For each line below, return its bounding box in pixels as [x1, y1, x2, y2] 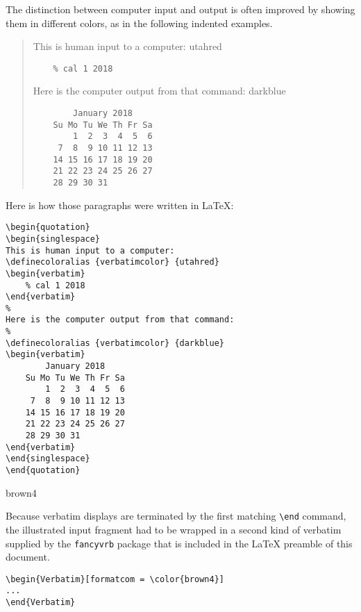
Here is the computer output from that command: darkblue [33, 83, 286, 98]
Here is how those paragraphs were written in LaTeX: [6, 197, 234, 212]
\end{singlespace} [6, 454, 90, 464]
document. [6, 549, 50, 564]
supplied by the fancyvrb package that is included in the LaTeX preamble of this [6, 536, 353, 550]
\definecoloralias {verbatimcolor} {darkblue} [6, 338, 224, 348]
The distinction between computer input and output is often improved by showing [6, 2, 355, 16]
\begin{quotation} [6, 222, 90, 233]
